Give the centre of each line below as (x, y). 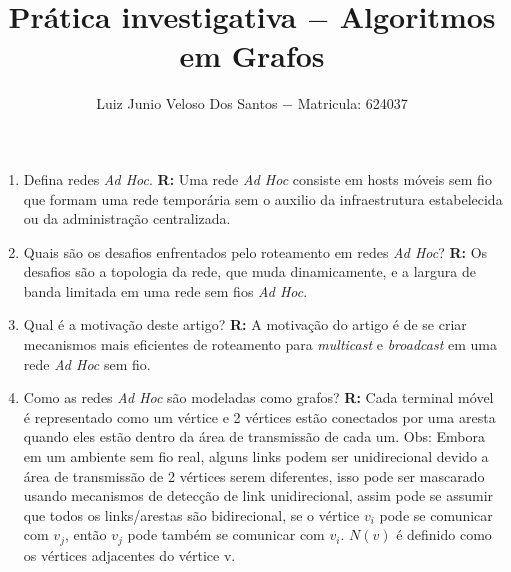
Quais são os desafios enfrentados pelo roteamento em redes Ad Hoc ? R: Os (255, 251)
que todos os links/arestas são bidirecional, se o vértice (191, 514)
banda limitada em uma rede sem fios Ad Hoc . (165, 290)
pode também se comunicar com (226, 534)
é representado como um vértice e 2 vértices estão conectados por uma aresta (259, 416)
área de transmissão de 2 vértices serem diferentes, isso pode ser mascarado (254, 475)
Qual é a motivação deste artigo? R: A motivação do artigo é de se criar (245, 324)
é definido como (444, 534)
